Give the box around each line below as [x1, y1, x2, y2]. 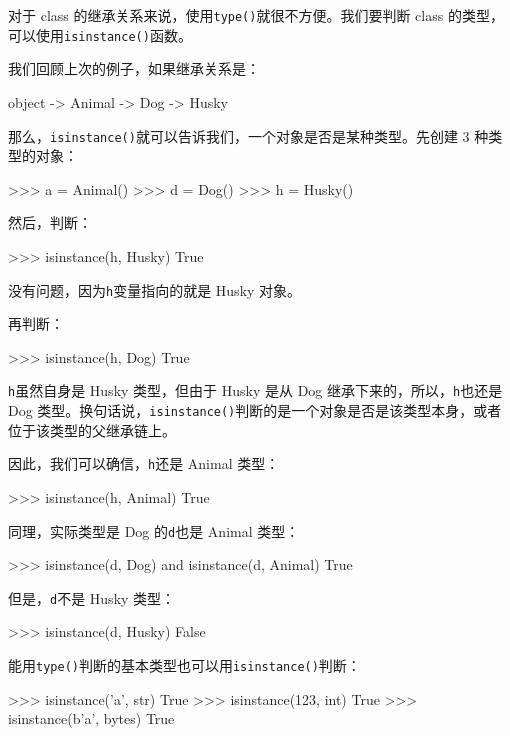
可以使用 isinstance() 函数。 [8, 24, 192, 45]
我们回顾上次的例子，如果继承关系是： [8, 58, 260, 79]
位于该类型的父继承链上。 [8, 419, 176, 440]
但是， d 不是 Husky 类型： [8, 587, 176, 608]
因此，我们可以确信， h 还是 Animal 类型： [8, 453, 280, 474]
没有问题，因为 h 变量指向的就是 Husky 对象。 [8, 279, 302, 300]
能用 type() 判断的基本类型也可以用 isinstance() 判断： [8, 655, 361, 676]
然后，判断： [8, 212, 92, 233]
